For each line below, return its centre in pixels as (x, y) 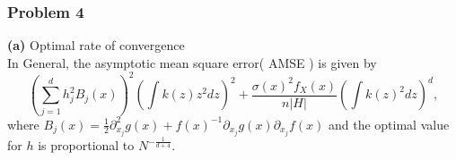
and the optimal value (389, 124)
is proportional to (86, 145)
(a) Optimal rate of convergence (96, 45)
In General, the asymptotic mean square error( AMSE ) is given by (192, 62)
